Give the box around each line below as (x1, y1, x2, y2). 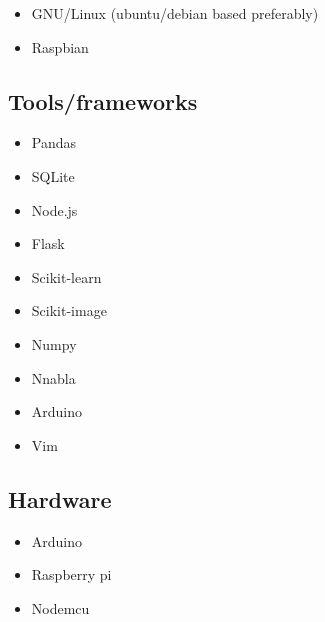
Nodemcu (31, 597, 90, 618)
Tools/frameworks (8, 85, 198, 116)
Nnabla (31, 367, 76, 388)
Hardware (8, 483, 112, 514)
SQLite (31, 165, 75, 186)
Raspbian (31, 36, 89, 57)
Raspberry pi (31, 564, 112, 585)
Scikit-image (31, 300, 107, 321)
